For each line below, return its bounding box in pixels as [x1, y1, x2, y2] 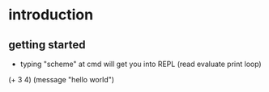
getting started [8, 38, 86, 52]
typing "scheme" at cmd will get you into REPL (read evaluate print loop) [19, 59, 262, 69]
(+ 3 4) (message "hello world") [8, 75, 115, 84]
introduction [8, 6, 94, 24]
